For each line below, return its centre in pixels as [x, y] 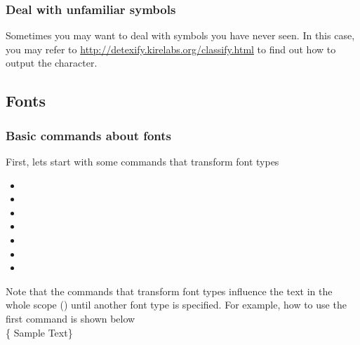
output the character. [52, 63]
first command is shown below [71, 318]
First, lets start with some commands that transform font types [142, 161]
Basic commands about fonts [89, 135]
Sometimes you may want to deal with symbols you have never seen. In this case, [180, 35]
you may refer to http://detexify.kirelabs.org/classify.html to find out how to [171, 49]
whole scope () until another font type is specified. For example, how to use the [176, 305]
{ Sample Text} [39, 332]
